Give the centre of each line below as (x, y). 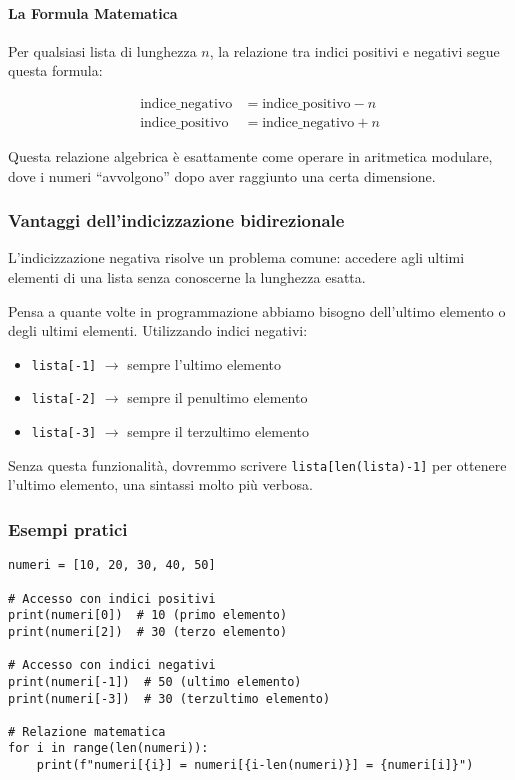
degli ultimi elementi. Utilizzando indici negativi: (158, 330)
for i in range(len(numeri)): (108, 748)
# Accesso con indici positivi (112, 598)
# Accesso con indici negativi (112, 665)
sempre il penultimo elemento (217, 397)
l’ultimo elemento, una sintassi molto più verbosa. (160, 484)
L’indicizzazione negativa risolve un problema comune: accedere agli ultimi (236, 257)
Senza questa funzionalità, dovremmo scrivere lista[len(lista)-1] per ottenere (257, 464)
